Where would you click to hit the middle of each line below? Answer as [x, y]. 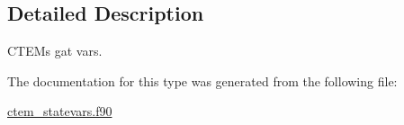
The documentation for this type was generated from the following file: [202, 80]
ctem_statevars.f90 [60, 111]
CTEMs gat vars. [55, 51]
